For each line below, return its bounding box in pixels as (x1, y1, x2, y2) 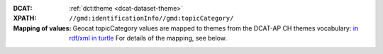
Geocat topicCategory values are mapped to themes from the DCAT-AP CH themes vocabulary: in (72, 23, 359, 32)
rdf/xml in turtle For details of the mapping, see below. (69, 34, 227, 43)
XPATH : (13, 14, 37, 23)
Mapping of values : (13, 23, 72, 32)
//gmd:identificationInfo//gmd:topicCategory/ (69, 14, 234, 23)
